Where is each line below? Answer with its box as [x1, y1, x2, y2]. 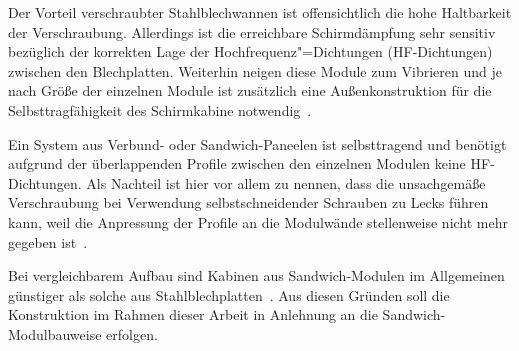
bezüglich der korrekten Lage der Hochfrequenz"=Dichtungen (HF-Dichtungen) [8, 41, 493, 62]
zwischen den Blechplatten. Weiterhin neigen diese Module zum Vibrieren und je [8, 60, 502, 81]
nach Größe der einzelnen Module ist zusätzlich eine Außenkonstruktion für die [8, 80, 492, 101]
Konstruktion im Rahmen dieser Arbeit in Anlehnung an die [8, 304, 378, 325]
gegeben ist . [8, 231, 88, 252]
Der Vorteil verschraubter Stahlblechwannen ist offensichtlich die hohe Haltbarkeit [8, 2, 512, 22]
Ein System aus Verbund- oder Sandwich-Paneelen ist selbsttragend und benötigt [8, 133, 507, 154]
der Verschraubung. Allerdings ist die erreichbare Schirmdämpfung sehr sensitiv [8, 21, 496, 42]
